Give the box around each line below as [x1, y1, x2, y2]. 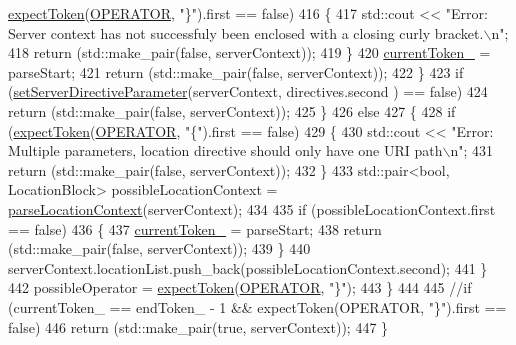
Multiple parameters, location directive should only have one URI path [8, 140, 443, 161]
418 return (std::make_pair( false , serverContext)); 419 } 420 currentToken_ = [8, 42, 491, 63]
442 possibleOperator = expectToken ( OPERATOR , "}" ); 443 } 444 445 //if [8, 277, 472, 298]
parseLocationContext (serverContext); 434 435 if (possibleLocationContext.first [8, 198, 496, 219]
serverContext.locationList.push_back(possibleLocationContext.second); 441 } [8, 257, 488, 278]
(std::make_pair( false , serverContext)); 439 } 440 [8, 238, 311, 259]
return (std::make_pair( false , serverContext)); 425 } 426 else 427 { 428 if [8, 100, 456, 121]
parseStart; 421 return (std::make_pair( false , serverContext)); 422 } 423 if [8, 61, 464, 82]
